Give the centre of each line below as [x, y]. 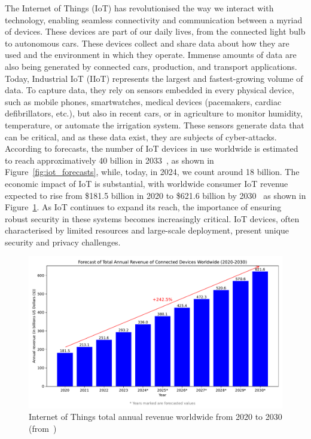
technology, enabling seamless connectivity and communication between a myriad [154, 19]
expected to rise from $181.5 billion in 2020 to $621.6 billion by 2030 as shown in [155, 195]
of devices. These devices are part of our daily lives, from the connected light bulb [155, 31]
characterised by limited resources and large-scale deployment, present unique [147, 230]
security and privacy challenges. [63, 242]
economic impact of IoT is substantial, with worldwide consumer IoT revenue [147, 183]
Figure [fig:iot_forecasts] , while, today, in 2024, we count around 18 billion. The [152, 172]
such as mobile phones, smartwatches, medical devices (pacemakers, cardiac [143, 101]
